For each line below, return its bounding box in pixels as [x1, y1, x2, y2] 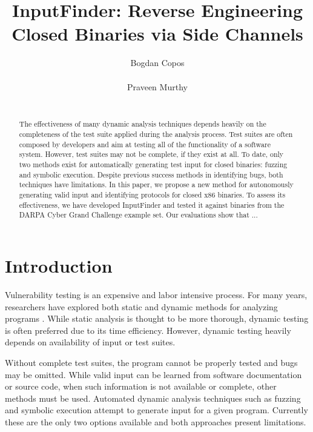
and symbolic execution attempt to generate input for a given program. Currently [5, 404, 308, 416]
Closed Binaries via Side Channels [12, 21, 303, 46]
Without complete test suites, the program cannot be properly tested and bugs [5, 356, 298, 368]
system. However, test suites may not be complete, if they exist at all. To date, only [19, 149, 284, 159]
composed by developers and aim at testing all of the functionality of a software [19, 139, 271, 149]
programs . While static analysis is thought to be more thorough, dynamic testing [5, 312, 309, 325]
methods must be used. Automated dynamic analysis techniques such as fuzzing [5, 391, 301, 404]
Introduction [5, 253, 113, 278]
